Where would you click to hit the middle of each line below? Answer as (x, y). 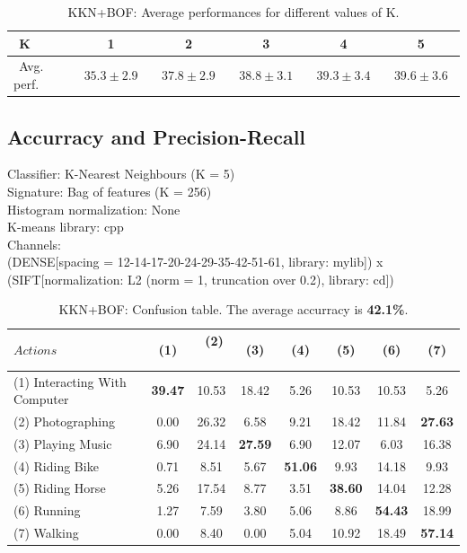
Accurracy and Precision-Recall (157, 136)
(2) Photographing (65, 421)
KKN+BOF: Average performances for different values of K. (233, 12)
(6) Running (47, 510)
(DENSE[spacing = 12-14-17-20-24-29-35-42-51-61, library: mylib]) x (195, 262)
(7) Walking (46, 533)
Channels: (34, 244)
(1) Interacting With (70, 381)
